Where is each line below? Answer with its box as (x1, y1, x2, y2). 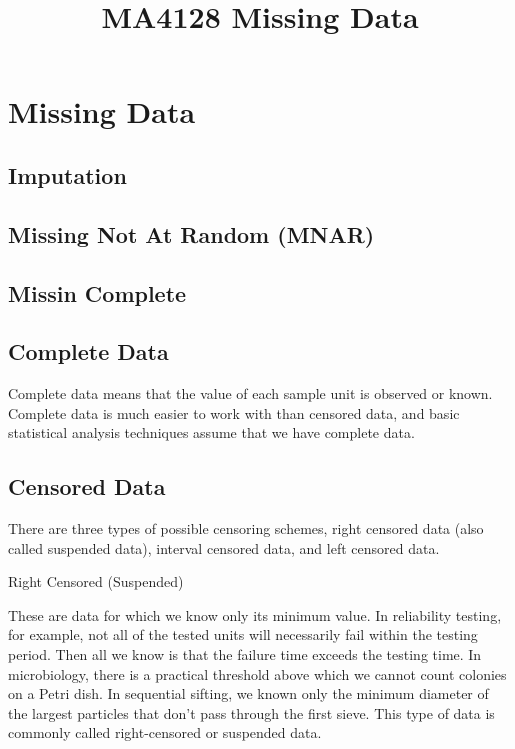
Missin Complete (8, 277, 187, 308)
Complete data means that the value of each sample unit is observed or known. (8, 383, 493, 404)
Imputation (8, 159, 127, 190)
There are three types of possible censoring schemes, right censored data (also (8, 518, 484, 539)
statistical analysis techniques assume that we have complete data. (8, 422, 415, 443)
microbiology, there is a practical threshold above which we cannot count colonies (8, 663, 507, 684)
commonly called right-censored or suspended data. (8, 722, 322, 743)
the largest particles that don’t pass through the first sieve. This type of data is (8, 702, 495, 723)
